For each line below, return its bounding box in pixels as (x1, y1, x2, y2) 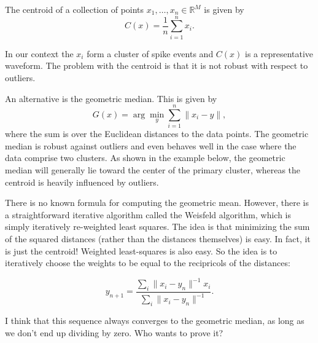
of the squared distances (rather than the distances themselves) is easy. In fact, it (5, 232, 311, 245)
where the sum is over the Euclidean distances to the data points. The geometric (5, 127, 309, 140)
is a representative (245, 47, 314, 60)
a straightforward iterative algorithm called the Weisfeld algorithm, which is (5, 208, 291, 221)
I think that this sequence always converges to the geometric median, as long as (5, 314, 304, 327)
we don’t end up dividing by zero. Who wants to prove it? (5, 326, 223, 339)
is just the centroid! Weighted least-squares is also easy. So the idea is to (5, 244, 277, 257)
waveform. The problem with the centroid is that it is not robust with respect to (5, 59, 308, 72)
